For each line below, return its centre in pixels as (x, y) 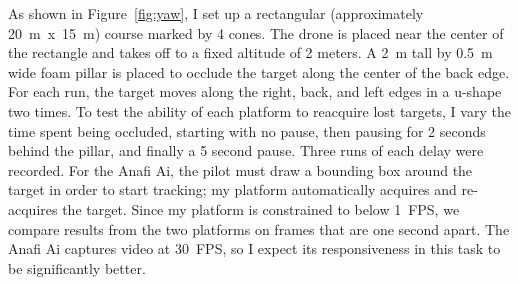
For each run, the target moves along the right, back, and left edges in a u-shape (255, 91)
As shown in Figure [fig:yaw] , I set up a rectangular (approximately (216, 13)
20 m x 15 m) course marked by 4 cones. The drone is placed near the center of (256, 32)
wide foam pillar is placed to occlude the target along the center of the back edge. (259, 71)
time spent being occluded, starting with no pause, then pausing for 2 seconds (247, 130)
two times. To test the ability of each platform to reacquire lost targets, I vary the (259, 110)
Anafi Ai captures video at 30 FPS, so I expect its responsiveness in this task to (254, 248)
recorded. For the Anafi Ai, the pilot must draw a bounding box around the (240, 169)
